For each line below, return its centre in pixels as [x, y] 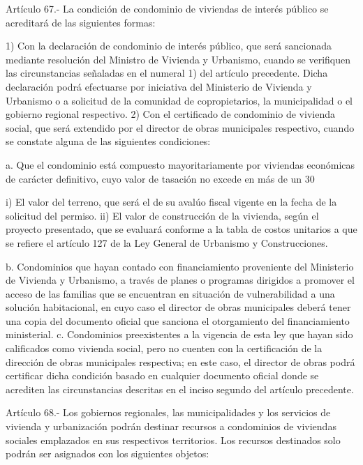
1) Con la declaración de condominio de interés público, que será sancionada [169, 46]
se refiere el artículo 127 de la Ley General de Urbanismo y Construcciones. [167, 242]
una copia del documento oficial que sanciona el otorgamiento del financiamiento [178, 320]
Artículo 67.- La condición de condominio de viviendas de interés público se [167, 8]
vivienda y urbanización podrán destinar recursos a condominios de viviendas [171, 426]
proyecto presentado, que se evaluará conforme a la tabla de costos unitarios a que [181, 229]
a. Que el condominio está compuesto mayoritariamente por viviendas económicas [180, 164]
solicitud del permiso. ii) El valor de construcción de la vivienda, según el [162, 215]
